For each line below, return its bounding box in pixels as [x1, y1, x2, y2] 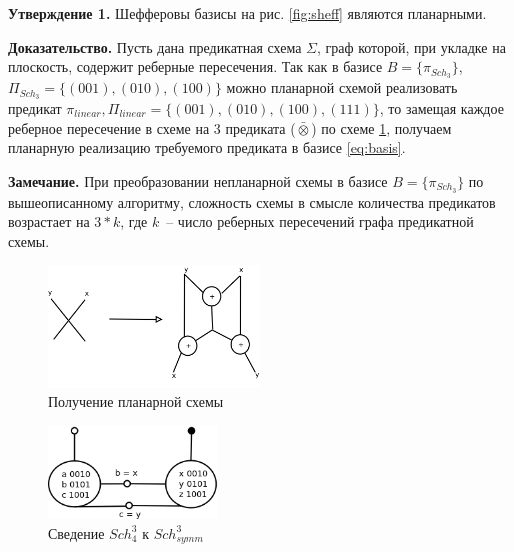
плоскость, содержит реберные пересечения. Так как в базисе [8, 56, 383, 77]
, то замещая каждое [379, 97, 504, 118]
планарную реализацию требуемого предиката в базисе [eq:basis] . [8, 137, 406, 158]
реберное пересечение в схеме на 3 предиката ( [8, 117, 296, 138]
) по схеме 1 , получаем [311, 117, 452, 138]
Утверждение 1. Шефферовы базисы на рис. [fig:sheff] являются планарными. [8, 3, 487, 23]
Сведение [48, 522, 105, 543]
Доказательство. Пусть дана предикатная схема [8, 36, 302, 57]
